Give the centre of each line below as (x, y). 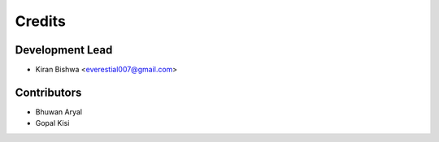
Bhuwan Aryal (59, 112)
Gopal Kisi (52, 123)
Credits (41, 21)
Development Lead (64, 50)
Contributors (48, 92)
